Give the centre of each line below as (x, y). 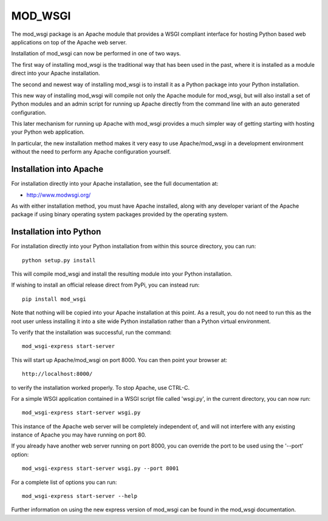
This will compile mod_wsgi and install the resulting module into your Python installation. (122, 274)
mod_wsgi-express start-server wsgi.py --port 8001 (101, 468)
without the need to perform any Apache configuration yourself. (91, 152)
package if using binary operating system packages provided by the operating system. (120, 214)
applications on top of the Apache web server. (69, 42)
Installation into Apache (57, 169)
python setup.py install (59, 260)
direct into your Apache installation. (56, 73)
